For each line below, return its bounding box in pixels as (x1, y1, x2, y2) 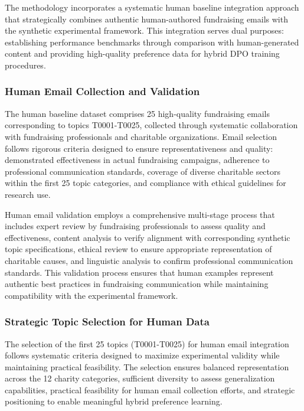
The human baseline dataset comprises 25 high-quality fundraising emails (5, 107, 270, 119)
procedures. (5, 58, 46, 71)
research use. (5, 188, 51, 200)
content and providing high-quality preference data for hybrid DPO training (5, 47, 280, 60)
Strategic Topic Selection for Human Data (5, 314, 210, 329)
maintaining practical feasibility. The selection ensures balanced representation (5, 360, 289, 373)
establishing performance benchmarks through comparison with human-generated (5, 35, 299, 48)
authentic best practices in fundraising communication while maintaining (5, 278, 269, 290)
